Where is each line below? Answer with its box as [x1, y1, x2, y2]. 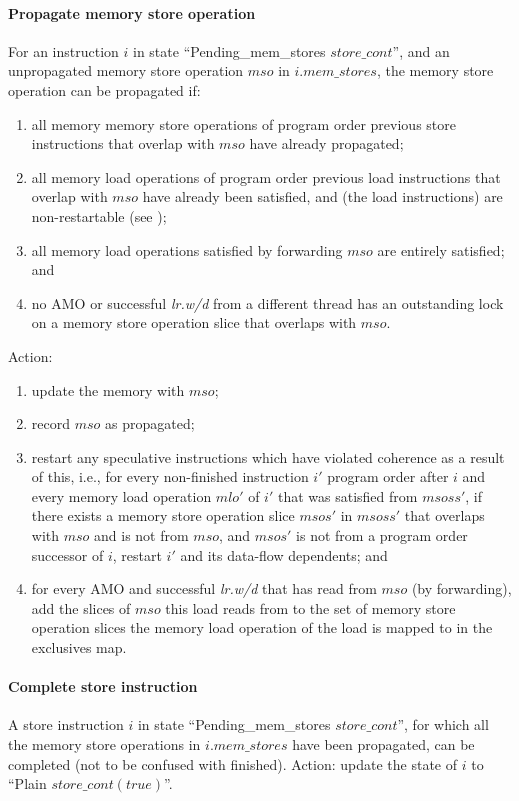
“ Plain [8, 773, 47, 794]
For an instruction [8, 40, 119, 61]
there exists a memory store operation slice [31, 505, 295, 526]
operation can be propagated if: [8, 79, 201, 100]
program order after [327, 466, 449, 487]
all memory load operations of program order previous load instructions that [31, 166, 501, 187]
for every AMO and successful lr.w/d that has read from [31, 578, 377, 599]
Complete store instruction [8, 676, 198, 697]
